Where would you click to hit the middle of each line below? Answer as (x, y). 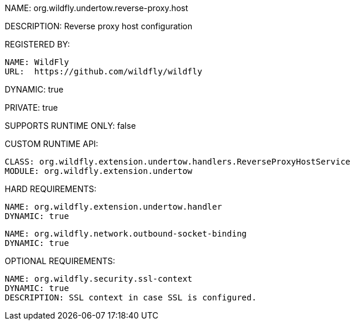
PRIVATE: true (31, 107)
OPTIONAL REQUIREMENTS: (60, 261)
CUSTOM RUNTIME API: (52, 144)
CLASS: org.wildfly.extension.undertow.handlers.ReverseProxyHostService (178, 162)
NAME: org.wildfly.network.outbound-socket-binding (126, 234)
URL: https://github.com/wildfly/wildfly (104, 71)
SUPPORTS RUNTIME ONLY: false (70, 126)
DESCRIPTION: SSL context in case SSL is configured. (131, 297)
